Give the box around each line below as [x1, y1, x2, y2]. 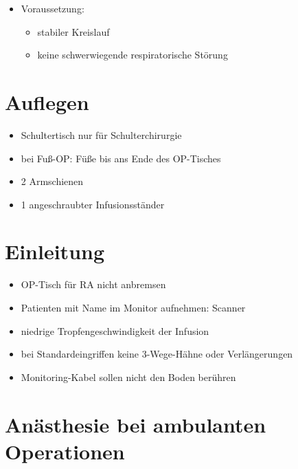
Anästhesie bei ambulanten [5, 410, 266, 438]
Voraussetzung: [21, 1, 84, 15]
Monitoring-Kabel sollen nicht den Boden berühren [21, 369, 236, 384]
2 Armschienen [21, 174, 84, 188]
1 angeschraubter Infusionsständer [21, 197, 165, 211]
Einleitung [5, 237, 105, 265]
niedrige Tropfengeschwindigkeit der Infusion [21, 323, 209, 338]
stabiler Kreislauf [37, 24, 110, 39]
